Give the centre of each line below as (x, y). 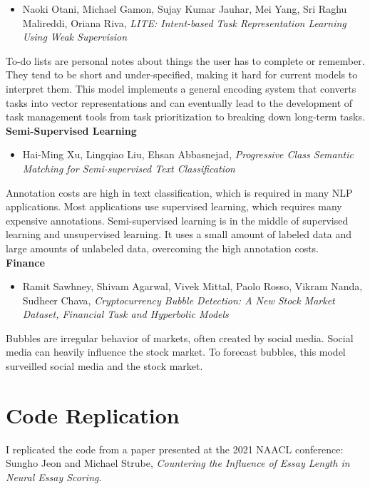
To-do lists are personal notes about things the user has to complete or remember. (185, 60)
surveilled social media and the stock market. (104, 366)
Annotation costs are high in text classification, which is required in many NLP (179, 192)
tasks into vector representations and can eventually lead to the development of (179, 102)
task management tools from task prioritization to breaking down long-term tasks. (185, 117)
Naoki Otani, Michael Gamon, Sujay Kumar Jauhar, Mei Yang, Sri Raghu (185, 9)
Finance (25, 262)
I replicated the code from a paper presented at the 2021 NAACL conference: (175, 449)
